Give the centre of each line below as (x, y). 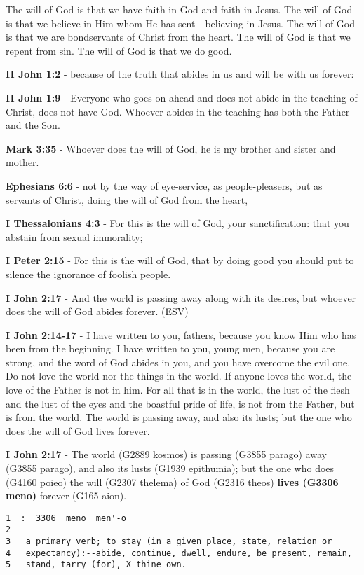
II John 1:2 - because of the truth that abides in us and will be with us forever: (180, 74)
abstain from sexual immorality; (74, 236)
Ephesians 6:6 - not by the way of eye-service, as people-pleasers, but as (164, 185)
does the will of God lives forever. (78, 430)
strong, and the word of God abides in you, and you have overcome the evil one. (178, 362)
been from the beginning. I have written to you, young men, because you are (170, 348)
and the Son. (33, 125)
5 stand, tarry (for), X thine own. (96, 565)
